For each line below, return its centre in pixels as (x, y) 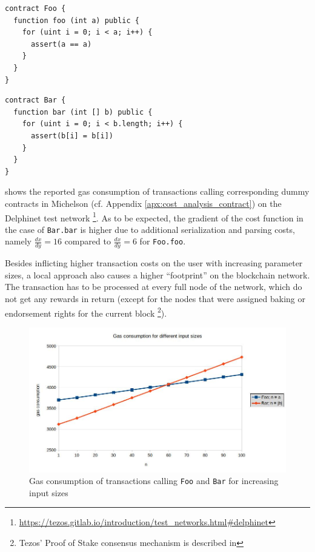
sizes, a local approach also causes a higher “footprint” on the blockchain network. (157, 274)
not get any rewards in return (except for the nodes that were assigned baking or (155, 299)
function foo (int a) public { (76, 20)
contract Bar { (35, 100)
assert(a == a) (61, 44)
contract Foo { (35, 8)
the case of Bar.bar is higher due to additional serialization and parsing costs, (150, 229)
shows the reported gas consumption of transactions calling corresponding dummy (157, 191)
